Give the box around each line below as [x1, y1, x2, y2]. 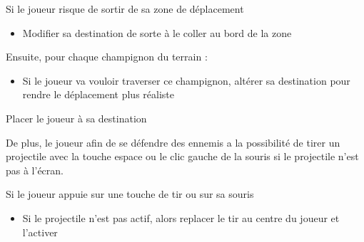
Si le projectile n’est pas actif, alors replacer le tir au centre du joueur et [22, 210, 340, 225]
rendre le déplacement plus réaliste [22, 87, 174, 102]
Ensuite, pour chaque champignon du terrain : [6, 49, 208, 64]
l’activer [22, 224, 58, 239]
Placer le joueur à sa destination [6, 110, 147, 125]
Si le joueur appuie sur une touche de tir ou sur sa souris [6, 186, 254, 201]
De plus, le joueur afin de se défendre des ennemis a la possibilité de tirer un [6, 135, 340, 149]
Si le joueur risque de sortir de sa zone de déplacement [6, 1, 244, 16]
